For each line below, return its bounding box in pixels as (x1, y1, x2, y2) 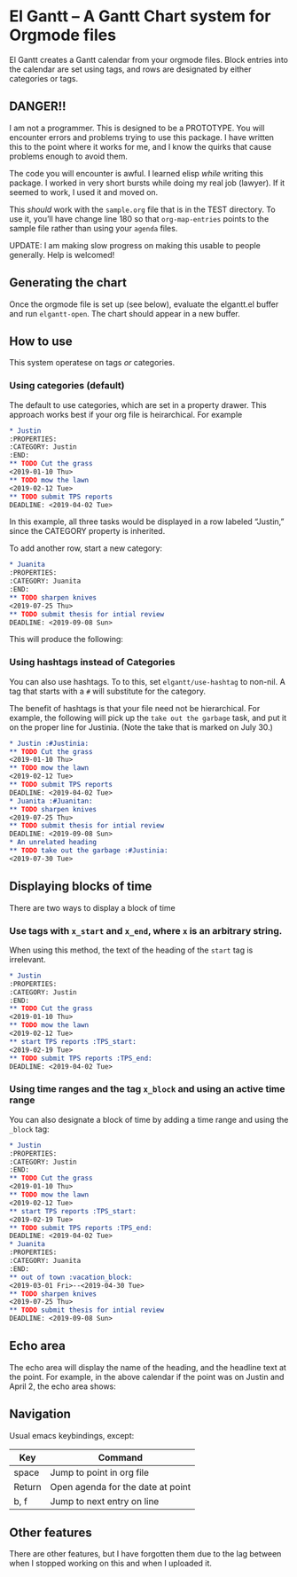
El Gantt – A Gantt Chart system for (9, 6, 271, 27)
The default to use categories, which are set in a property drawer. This (9, 399, 268, 410)
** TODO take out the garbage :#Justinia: (9, 846, 168, 855)
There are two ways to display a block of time (9, 902, 176, 913)
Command (98, 1451, 144, 1463)
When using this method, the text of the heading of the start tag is (9, 945, 254, 955)
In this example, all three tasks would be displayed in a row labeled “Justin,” (9, 516, 285, 527)
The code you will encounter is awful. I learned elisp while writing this (9, 168, 264, 178)
